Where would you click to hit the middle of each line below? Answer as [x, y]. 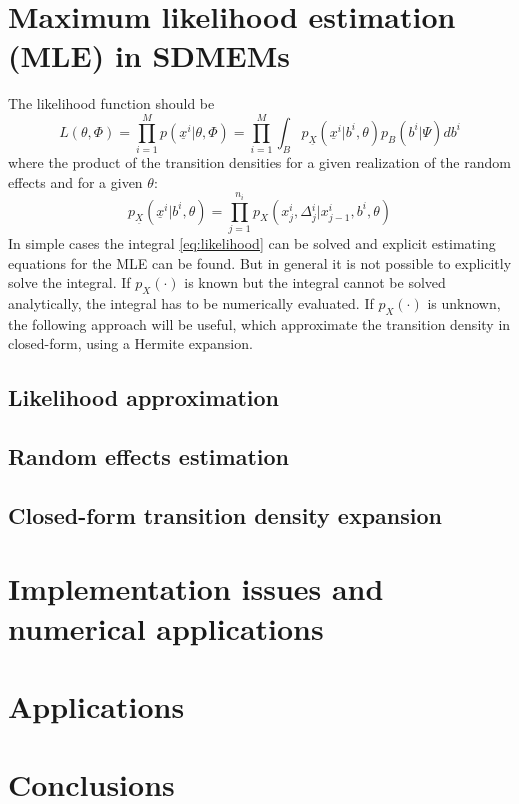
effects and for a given [75, 181]
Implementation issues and [196, 588]
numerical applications [166, 627]
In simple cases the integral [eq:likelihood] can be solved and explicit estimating [252, 242]
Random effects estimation [148, 456]
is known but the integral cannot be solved [315, 282]
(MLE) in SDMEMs [149, 55]
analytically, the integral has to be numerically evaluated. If [191, 302]
